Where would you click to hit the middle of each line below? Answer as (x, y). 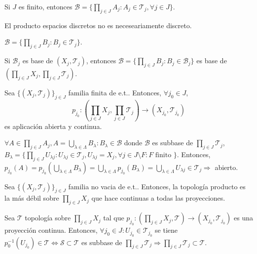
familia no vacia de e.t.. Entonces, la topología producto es (157, 186)
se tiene (166, 230)
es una (243, 218)
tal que (114, 218)
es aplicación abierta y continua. (53, 126)
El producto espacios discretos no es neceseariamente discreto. (98, 25)
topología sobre (48, 218)
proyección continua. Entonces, (51, 230)
